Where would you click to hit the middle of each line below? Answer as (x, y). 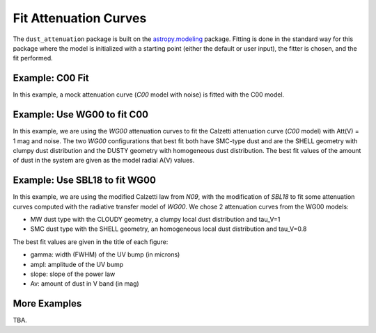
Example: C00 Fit (51, 78)
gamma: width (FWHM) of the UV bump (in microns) (105, 254)
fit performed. (33, 58)
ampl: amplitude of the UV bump (77, 264)
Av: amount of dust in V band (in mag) (85, 284)
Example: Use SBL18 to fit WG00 (85, 180)
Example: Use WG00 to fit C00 (81, 115)
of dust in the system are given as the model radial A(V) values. (104, 161)
